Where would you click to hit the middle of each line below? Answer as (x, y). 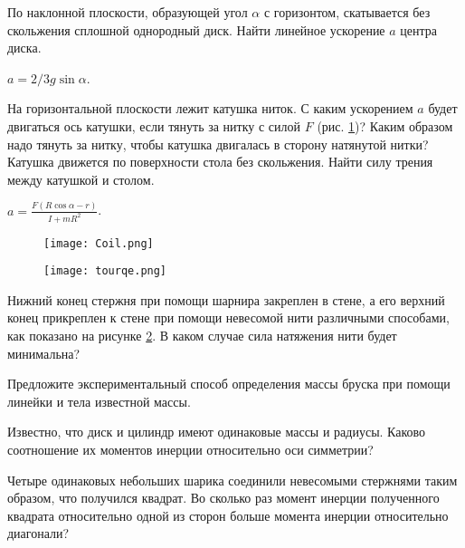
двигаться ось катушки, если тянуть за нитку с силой (154, 125)
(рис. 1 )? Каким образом (385, 125)
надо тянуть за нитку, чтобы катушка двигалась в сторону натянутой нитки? (218, 144)
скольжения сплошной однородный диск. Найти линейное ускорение (196, 29)
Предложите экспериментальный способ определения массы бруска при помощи (229, 384)
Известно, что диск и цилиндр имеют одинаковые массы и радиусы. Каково (217, 432)
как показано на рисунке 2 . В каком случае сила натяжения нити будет (202, 336)
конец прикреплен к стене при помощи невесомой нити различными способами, (228, 317)
